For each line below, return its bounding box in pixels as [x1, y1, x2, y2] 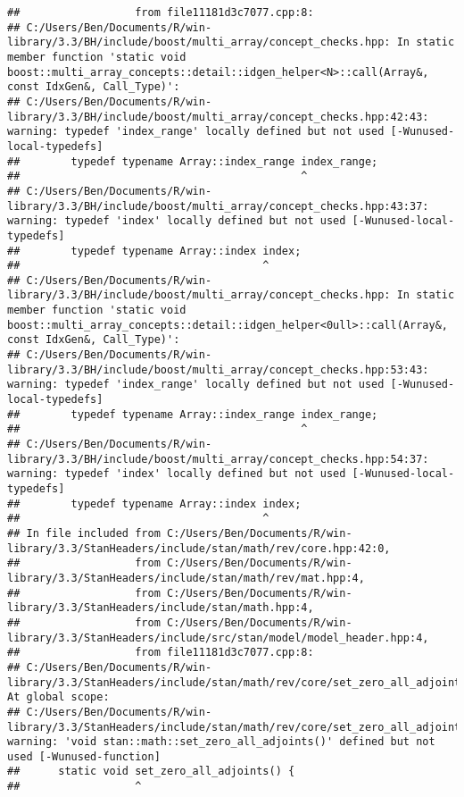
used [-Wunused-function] [7, 750, 161, 763]
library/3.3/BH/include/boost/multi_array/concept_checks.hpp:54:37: [7, 452, 429, 466]
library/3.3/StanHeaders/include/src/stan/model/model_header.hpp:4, [7, 631, 429, 644]
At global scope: [7, 691, 110, 704]
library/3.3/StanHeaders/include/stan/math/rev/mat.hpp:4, [7, 571, 365, 584]
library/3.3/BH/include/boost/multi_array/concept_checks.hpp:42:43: [7, 110, 429, 123]
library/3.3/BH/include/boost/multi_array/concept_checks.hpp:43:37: [7, 199, 429, 213]
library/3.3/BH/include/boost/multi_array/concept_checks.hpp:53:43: [7, 363, 429, 376]
